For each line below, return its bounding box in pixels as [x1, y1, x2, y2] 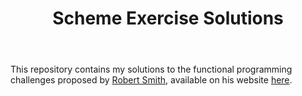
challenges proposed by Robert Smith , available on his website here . [10, 74, 293, 86]
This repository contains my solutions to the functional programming [10, 63, 293, 76]
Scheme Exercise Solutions [52, 7, 284, 30]
